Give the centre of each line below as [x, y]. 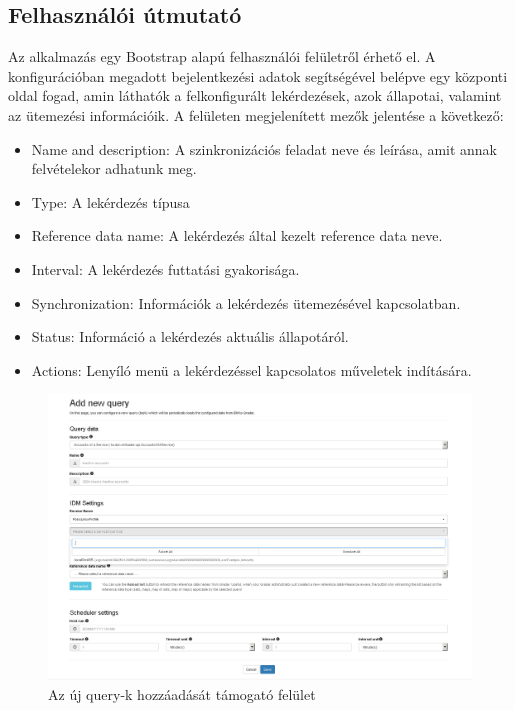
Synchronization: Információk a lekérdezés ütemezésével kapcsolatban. [246, 302]
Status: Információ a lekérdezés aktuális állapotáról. [190, 336]
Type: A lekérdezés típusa [110, 201]
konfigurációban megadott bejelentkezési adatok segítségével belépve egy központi [258, 75]
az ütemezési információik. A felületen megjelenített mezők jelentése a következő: [256, 114]
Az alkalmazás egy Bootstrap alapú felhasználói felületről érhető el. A [222, 56]
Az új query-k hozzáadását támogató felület [182, 694]
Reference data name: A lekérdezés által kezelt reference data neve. [237, 235]
